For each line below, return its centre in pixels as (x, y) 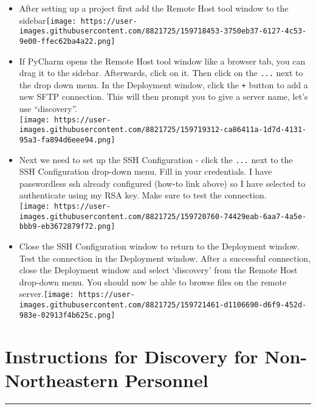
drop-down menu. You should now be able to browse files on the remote (153, 281)
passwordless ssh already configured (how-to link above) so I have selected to (162, 183)
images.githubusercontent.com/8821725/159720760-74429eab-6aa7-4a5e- (163, 216)
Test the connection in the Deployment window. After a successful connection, (165, 258)
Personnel (167, 379)
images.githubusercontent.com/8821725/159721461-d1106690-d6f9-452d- (163, 305)
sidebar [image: (48, 20)
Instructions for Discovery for (132, 356)
